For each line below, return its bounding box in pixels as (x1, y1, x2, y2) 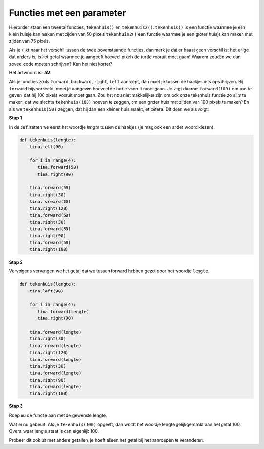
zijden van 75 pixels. (9, 38, 50, 44)
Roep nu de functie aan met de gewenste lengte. (9, 412, 107, 418)
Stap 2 (9, 259, 23, 265)
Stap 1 (9, 115, 22, 121)
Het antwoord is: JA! (9, 69, 51, 75)
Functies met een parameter (9, 7, 126, 18)
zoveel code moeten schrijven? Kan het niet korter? (9, 61, 112, 67)
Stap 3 (9, 404, 23, 409)
